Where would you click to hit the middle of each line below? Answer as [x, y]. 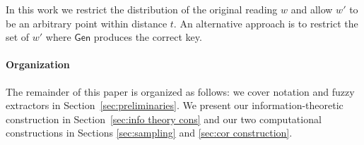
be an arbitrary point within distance [87, 23]
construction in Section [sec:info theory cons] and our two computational [164, 119]
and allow [312, 9]
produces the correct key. [148, 37]
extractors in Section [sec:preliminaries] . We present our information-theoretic [175, 105]
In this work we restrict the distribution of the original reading [142, 9]
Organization [38, 64]
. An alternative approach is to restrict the [266, 23]
